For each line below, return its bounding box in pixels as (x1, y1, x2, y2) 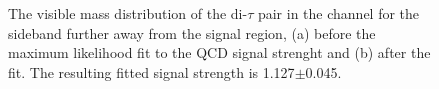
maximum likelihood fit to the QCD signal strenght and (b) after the (8, 42, 431, 63)
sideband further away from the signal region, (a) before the (8, 22, 376, 43)
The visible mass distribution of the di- (8, 3, 248, 23)
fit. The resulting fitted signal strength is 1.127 (8, 61, 295, 82)
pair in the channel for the (257, 3, 420, 23)
